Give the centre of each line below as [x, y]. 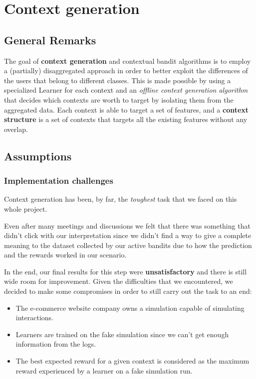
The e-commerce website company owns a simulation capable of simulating [130, 308]
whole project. [26, 208]
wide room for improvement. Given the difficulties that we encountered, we [119, 281]
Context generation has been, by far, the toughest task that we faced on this [121, 199]
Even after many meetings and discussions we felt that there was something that [127, 225]
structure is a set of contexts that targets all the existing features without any [126, 119]
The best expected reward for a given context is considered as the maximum [132, 361]
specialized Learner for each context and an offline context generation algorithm [126, 90]
